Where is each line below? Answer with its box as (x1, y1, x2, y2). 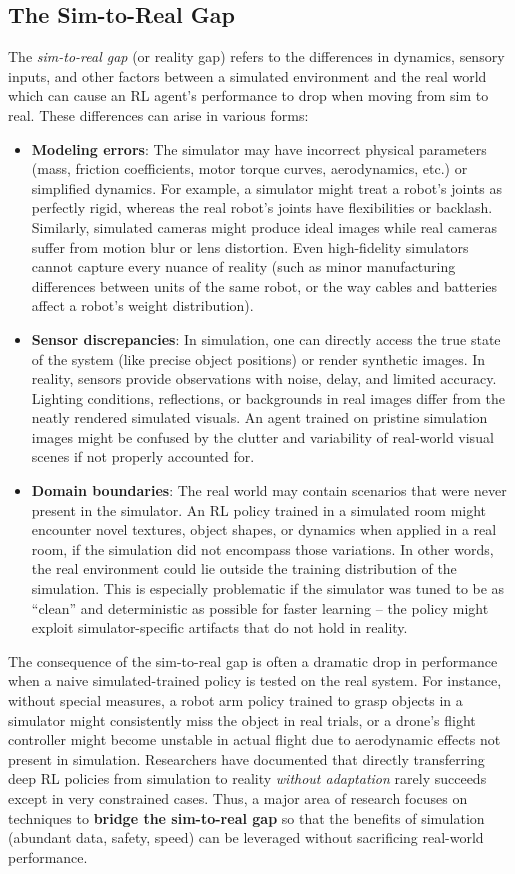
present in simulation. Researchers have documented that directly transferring (8, 748, 485, 769)
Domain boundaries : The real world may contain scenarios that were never (31, 480, 507, 501)
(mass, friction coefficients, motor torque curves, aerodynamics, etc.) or (31, 158, 468, 179)
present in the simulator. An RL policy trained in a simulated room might (31, 499, 487, 520)
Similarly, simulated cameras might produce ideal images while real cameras (31, 216, 497, 237)
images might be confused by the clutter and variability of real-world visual (31, 426, 494, 447)
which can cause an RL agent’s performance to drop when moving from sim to (8, 85, 489, 106)
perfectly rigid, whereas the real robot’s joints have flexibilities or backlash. (31, 197, 493, 218)
